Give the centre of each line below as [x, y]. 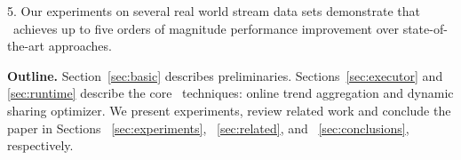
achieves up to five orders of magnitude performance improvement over [206, 28]
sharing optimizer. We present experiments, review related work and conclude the [229, 110]
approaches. [80, 46]
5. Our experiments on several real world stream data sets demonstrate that [214, 11]
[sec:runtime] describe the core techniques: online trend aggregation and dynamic [230, 93]
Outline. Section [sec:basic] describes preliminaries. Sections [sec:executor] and [225, 75]
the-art [26, 46]
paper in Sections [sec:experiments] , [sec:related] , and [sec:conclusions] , [208, 128]
